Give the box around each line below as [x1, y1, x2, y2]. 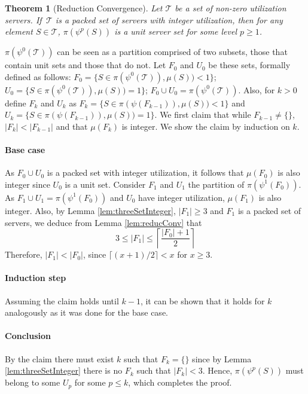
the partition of [188, 178, 245, 190]
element [5, 25, 33, 38]
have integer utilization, [138, 191, 225, 203]
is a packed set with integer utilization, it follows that [47, 166, 244, 179]
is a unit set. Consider [65, 178, 146, 190]
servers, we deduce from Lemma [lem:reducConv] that [5, 216, 202, 228]
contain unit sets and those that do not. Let [5, 59, 166, 71]
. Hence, [202, 364, 233, 377]
